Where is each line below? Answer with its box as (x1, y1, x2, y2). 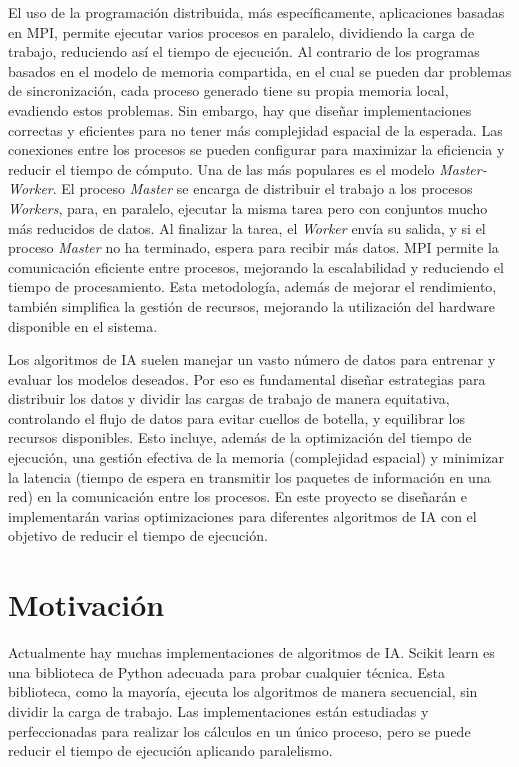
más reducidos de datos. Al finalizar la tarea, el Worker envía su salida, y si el (8, 217, 486, 238)
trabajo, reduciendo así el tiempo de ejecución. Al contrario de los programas (8, 41, 480, 62)
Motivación (8, 584, 165, 625)
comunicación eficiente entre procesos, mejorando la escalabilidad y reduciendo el (8, 256, 504, 277)
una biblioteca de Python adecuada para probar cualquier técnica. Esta (8, 661, 446, 682)
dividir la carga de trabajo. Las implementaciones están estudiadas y (8, 700, 429, 721)
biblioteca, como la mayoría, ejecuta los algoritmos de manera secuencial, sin (8, 681, 478, 702)
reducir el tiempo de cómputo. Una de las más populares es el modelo (8, 158, 435, 179)
